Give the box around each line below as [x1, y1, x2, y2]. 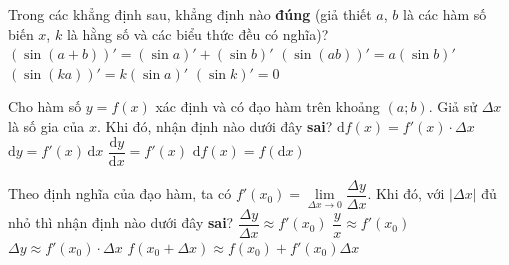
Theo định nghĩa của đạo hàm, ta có [8, 183, 232, 204]
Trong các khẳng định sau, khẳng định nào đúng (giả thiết [8, 4, 372, 24]
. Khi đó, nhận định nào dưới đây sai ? [96, 115, 333, 136]
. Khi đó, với [367, 183, 445, 204]
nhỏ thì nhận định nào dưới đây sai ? [8, 212, 234, 233]
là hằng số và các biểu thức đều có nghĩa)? [66, 23, 329, 44]
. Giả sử [428, 96, 478, 117]
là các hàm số [402, 4, 487, 24]
